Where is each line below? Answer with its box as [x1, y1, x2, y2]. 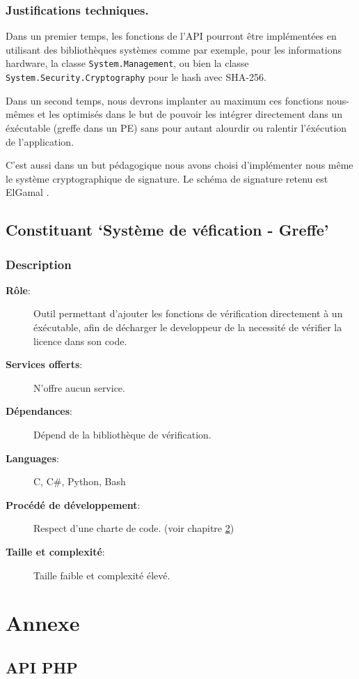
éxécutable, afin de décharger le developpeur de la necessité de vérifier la [33, 320, 342, 335]
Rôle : [6, 282, 31, 297]
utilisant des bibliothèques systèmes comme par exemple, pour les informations [6, 42, 342, 56]
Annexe [6, 609, 80, 637]
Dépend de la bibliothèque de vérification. [33, 427, 212, 442]
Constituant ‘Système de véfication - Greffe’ [6, 219, 329, 241]
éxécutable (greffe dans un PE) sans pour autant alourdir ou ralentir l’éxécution [6, 120, 347, 135]
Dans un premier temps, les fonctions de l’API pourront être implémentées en [6, 29, 337, 43]
